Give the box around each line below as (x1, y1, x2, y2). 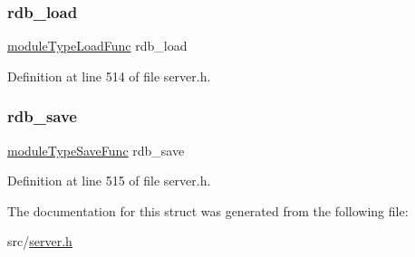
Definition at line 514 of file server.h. (7, 66, 211, 85)
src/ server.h (7, 232, 72, 251)
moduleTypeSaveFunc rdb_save (7, 140, 185, 159)
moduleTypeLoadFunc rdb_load (7, 36, 188, 55)
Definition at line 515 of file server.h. (7, 171, 211, 190)
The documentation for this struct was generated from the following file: (7, 201, 409, 220)
